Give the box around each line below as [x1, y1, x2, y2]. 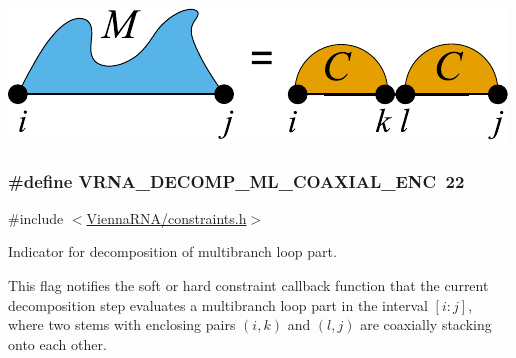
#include [8, 207, 64, 228]
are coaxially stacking [360, 314, 492, 335]
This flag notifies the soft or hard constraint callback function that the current [8, 275, 489, 295]
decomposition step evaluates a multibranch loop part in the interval [8, 294, 428, 315]
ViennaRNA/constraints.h [86, 207, 247, 228]
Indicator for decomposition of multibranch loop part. [8, 241, 337, 262]
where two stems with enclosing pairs [8, 314, 236, 335]
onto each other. [8, 333, 107, 354]
